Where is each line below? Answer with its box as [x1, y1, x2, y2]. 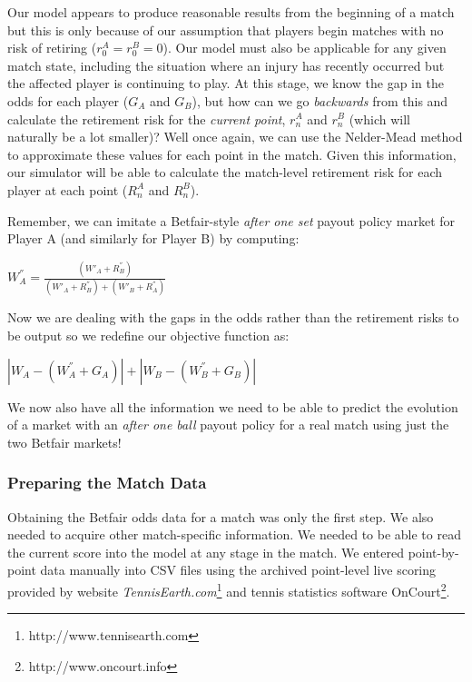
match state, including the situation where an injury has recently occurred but [7, 55, 445, 74]
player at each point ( [7, 180, 128, 199]
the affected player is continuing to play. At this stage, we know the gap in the [7, 74, 444, 93]
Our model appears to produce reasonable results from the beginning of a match [7, 3, 455, 21]
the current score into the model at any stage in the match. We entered [7, 542, 404, 561]
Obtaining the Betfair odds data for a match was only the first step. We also [7, 507, 434, 526]
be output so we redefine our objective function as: [7, 325, 290, 344]
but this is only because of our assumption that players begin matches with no [7, 20, 444, 39]
